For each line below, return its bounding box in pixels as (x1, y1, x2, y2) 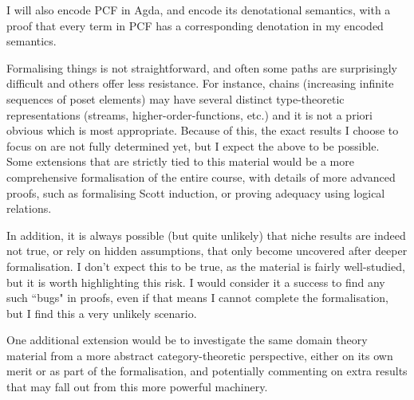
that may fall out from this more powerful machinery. (6, 378, 268, 395)
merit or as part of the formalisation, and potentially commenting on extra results (6, 363, 408, 379)
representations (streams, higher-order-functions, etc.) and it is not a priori (6, 106, 373, 123)
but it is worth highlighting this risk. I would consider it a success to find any (6, 273, 385, 290)
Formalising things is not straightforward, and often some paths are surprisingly (6, 59, 397, 76)
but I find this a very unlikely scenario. (6, 304, 197, 321)
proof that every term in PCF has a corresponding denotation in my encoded (6, 17, 384, 33)
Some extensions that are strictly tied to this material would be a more (6, 153, 354, 170)
